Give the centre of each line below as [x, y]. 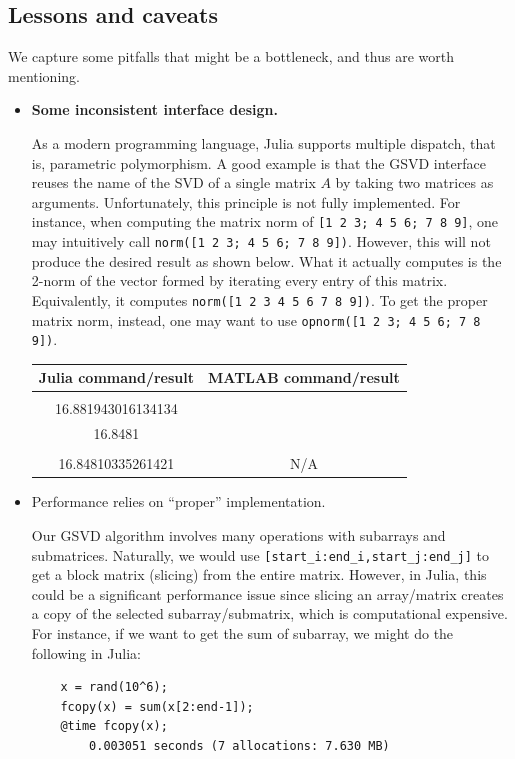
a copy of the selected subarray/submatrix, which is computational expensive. [269, 613]
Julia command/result [116, 377]
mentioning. [44, 75]
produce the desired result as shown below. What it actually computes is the [266, 260]
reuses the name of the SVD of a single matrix [173, 182]
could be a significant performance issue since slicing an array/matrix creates [267, 593]
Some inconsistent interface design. [154, 109]
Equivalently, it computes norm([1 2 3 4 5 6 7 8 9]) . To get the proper [259, 299]
